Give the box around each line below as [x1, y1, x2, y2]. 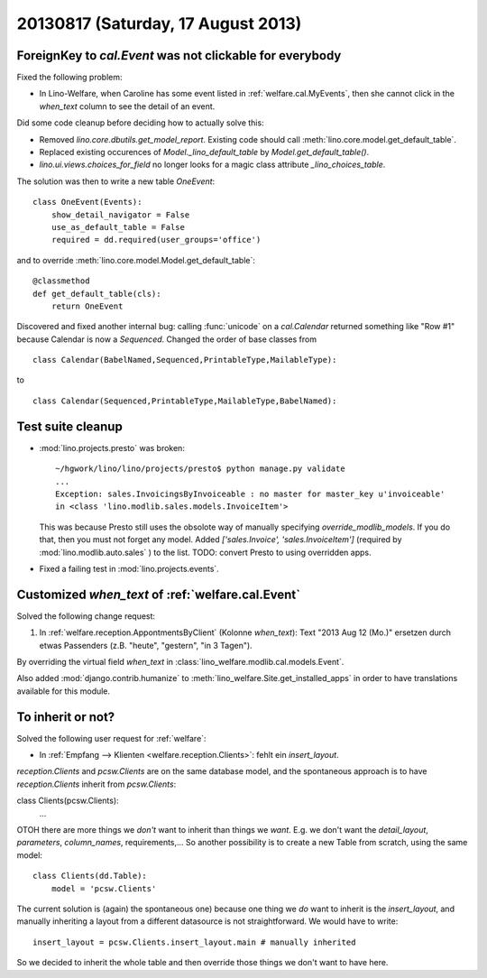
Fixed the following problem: [16, 72, 123, 83]
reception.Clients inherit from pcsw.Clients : [16, 779, 177, 789]
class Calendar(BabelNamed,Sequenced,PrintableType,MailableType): [32, 355, 337, 365]
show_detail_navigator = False [51, 209, 190, 220]
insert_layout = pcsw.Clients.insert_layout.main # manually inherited [32, 936, 356, 947]
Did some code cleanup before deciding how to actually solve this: [16, 117, 265, 128]
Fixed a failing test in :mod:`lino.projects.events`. [39, 563, 220, 574]
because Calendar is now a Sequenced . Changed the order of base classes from [16, 334, 317, 345]
